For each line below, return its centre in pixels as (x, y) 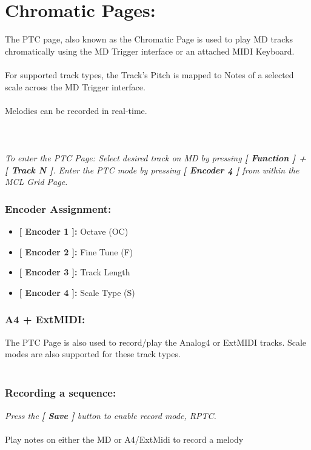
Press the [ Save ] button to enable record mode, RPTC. (111, 415)
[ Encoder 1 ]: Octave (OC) (74, 231)
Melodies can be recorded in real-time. (76, 110)
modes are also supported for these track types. (93, 354)
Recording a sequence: (61, 393)
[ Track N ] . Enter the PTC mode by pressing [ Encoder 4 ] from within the (152, 170)
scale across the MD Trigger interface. (75, 86)
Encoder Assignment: (58, 208)
